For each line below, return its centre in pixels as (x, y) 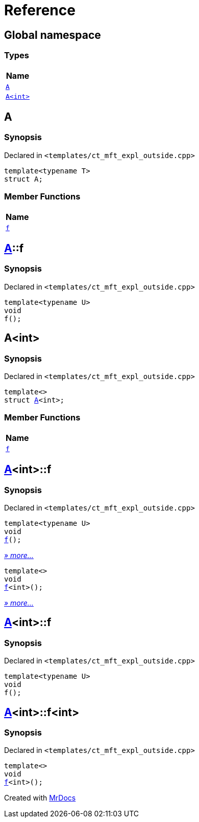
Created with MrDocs (40, 798)
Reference (40, 10)
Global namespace (53, 35)
